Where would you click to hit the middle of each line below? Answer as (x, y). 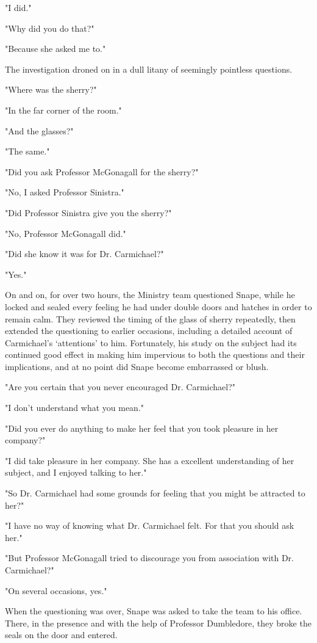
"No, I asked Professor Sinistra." (65, 192)
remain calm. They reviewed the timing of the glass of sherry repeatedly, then (150, 318)
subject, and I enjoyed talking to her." (76, 472)
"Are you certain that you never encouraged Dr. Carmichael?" (120, 387)
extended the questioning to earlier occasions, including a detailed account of (149, 331)
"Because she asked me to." (55, 49)
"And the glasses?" (39, 130)
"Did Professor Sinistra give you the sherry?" (88, 212)
